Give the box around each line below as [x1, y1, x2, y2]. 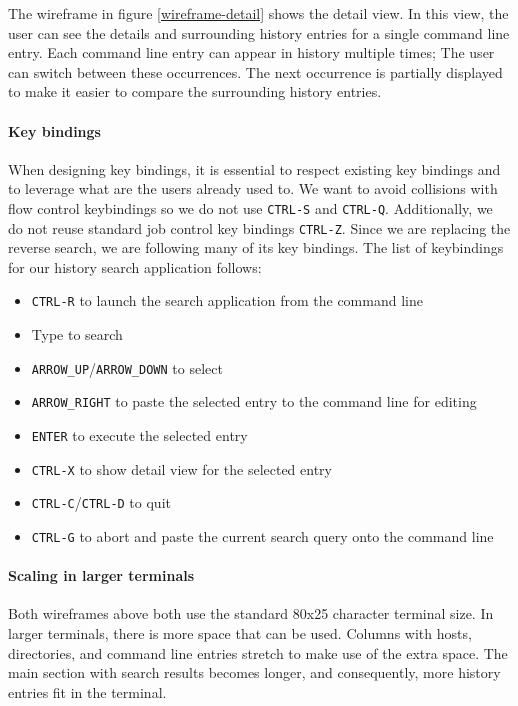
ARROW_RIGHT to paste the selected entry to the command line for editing [31, 391, 477, 412]
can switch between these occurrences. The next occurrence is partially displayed [8, 61, 503, 82]
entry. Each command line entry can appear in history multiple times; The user [8, 42, 495, 63]
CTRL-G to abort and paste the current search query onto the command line [31, 525, 494, 546]
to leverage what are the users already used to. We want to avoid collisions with [8, 178, 498, 199]
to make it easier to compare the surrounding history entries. [8, 81, 382, 102]
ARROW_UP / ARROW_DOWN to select [31, 357, 223, 378]
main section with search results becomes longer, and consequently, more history [8, 662, 501, 683]
